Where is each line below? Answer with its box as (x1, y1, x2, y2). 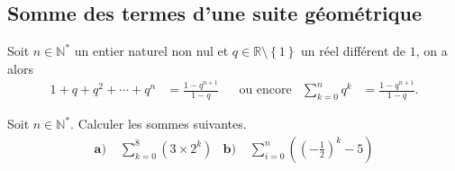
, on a (415, 41, 448, 60)
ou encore (239, 84, 292, 97)
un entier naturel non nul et (74, 41, 229, 60)
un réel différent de (301, 41, 406, 60)
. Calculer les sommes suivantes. (70, 114, 247, 133)
